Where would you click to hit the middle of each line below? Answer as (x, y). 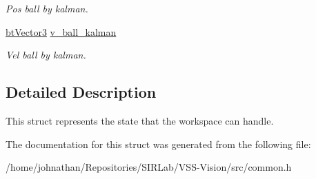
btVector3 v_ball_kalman (61, 31)
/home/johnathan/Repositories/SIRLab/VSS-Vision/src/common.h (149, 167)
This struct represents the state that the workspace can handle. (140, 120)
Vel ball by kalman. (46, 55)
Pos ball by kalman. (47, 8)
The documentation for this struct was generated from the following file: (158, 144)
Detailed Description (81, 92)
